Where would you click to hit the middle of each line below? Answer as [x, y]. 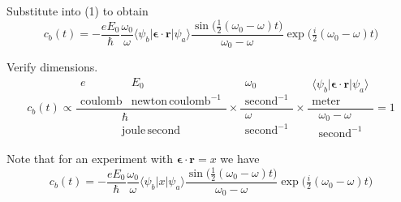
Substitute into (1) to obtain [78, 11]
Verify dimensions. [52, 67]
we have [240, 158]
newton [149, 102]
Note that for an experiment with [90, 158]
